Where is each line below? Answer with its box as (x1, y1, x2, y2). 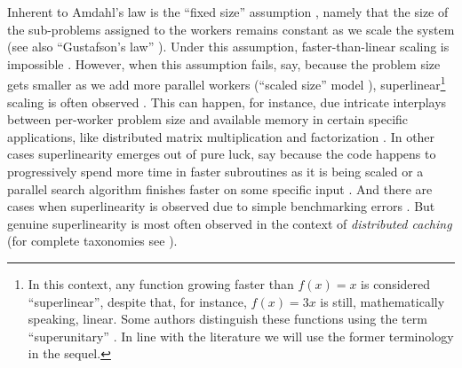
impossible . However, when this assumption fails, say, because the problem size (7, 54, 441, 73)
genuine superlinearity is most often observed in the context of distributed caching (7, 214, 452, 232)
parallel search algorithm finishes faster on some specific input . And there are (7, 179, 433, 198)
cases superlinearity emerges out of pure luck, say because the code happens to (7, 145, 436, 163)
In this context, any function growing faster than (28, 274, 294, 293)
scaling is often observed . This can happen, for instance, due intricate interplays (7, 92, 447, 111)
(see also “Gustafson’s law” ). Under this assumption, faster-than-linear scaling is (7, 37, 450, 56)
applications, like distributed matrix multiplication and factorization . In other (7, 127, 435, 145)
